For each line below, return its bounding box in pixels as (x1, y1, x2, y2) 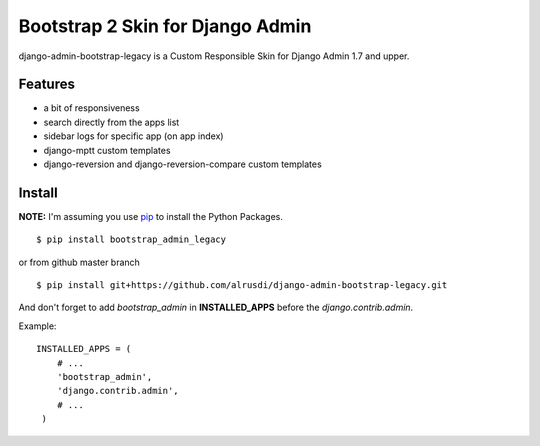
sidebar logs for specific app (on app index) (43, 130, 224, 142)
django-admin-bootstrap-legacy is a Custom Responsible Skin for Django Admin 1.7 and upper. (18, 50, 410, 62)
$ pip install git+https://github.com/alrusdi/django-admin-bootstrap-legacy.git (36, 280, 448, 291)
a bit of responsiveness (43, 102, 140, 114)
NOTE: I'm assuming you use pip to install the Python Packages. (18, 210, 284, 222)
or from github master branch (18, 256, 140, 268)
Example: (18, 320, 57, 332)
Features (18, 76, 75, 93)
